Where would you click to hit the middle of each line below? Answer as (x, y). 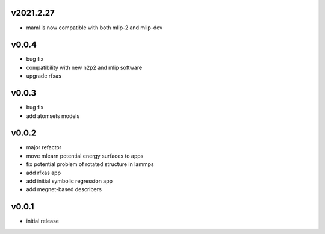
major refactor (44, 147)
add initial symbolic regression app (70, 181)
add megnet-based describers (64, 189)
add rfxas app (44, 173)
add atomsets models (53, 116)
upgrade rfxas (44, 76)
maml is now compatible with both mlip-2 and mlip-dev (94, 28)
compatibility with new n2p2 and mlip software (84, 67)
